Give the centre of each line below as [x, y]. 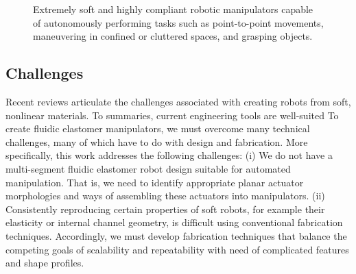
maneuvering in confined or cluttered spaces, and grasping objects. [173, 36]
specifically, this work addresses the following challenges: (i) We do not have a [169, 155]
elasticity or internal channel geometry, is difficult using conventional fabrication [174, 222]
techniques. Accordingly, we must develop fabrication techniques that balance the [176, 235]
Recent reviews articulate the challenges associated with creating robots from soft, [178, 101]
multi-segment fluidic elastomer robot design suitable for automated [148, 168]
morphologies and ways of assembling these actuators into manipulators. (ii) [165, 196]
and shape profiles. [45, 263]
